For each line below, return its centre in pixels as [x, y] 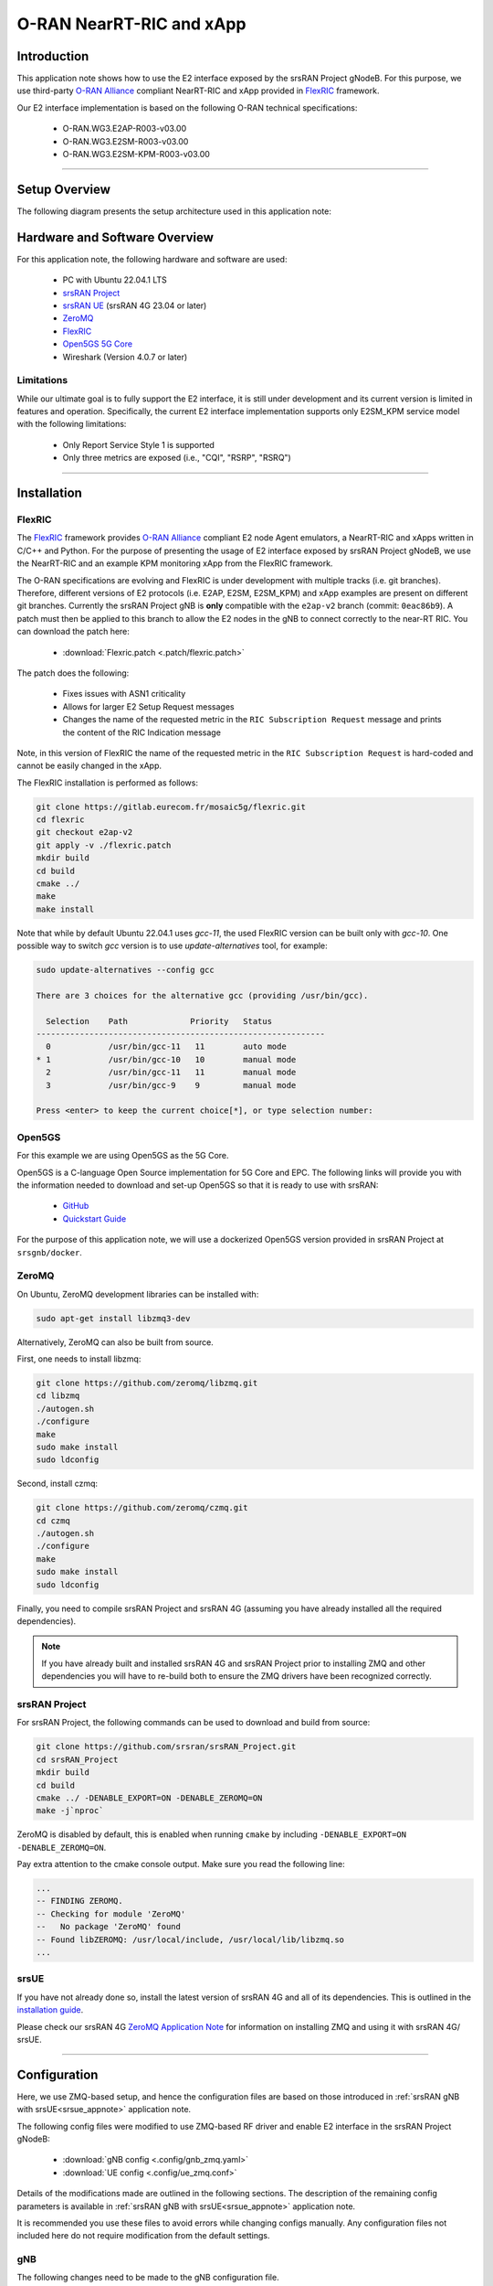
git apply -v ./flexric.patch [104, 845]
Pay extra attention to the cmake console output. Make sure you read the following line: [181, 1864]
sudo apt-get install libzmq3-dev [113, 1318]
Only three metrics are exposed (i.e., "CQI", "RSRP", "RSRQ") [177, 458]
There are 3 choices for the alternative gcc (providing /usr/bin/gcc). [202, 995]
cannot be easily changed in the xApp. [89, 766]
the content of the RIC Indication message [142, 732]
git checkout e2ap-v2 [84, 833]
